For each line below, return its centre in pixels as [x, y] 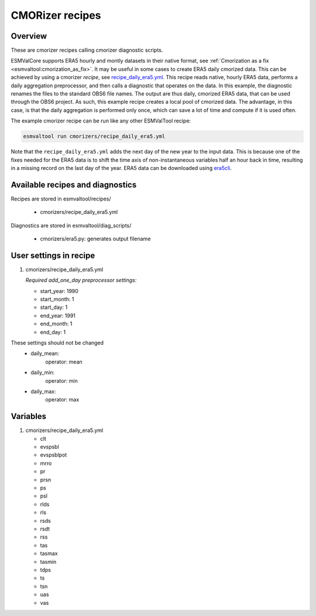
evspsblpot [54, 455]
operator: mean [64, 362]
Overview [29, 36]
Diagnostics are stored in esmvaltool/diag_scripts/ [71, 225]
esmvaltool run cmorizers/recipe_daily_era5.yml [94, 137]
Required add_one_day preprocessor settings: [81, 280]
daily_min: [43, 373]
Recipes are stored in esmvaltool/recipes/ [61, 199]
